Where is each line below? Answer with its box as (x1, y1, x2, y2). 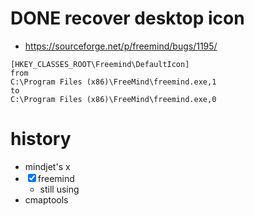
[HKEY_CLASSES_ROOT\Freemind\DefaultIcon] (10, 59, 190, 69)
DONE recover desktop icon (10, 7, 245, 30)
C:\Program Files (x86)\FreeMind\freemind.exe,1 (10, 77, 217, 87)
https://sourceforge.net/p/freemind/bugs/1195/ (24, 40, 218, 52)
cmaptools (24, 193, 69, 206)
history (10, 128, 72, 151)
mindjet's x (24, 160, 71, 172)
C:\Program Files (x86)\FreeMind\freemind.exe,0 (10, 94, 217, 104)
